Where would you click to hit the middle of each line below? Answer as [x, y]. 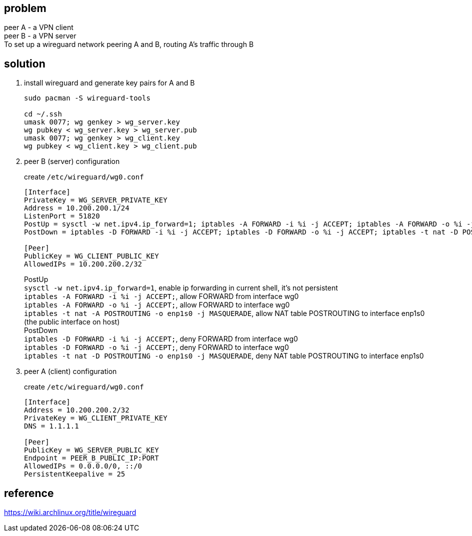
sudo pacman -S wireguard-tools [87, 98]
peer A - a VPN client [39, 27]
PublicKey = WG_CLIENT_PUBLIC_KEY [91, 256]
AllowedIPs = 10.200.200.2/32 [83, 264]
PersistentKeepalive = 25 [75, 474]
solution [25, 63]
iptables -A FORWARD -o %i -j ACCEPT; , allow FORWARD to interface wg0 [157, 305]
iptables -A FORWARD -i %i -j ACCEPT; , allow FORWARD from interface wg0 [161, 296]
